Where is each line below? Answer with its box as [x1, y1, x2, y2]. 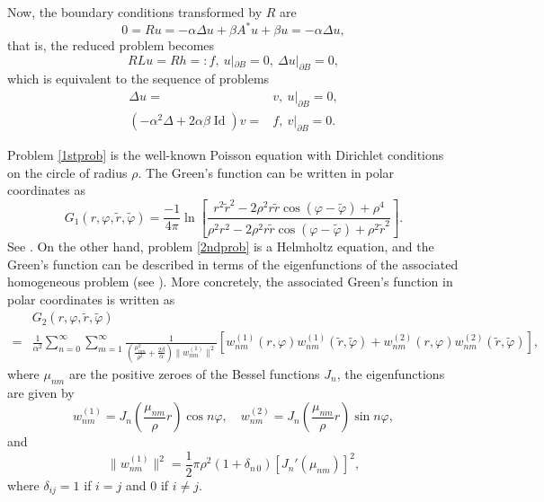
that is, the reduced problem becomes [7, 36, 215, 55]
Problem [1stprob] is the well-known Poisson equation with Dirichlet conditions [7, 145, 444, 163]
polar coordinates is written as [7, 289, 175, 308]
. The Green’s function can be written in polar [138, 163, 395, 181]
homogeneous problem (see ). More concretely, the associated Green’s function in [7, 272, 453, 291]
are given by [7, 383, 75, 401]
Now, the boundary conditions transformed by [7, 3, 263, 21]
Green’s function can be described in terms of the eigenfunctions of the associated [7, 254, 459, 273]
